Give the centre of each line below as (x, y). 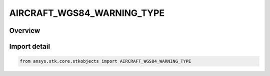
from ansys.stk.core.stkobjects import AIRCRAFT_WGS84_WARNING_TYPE (105, 61)
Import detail (29, 46)
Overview (25, 31)
